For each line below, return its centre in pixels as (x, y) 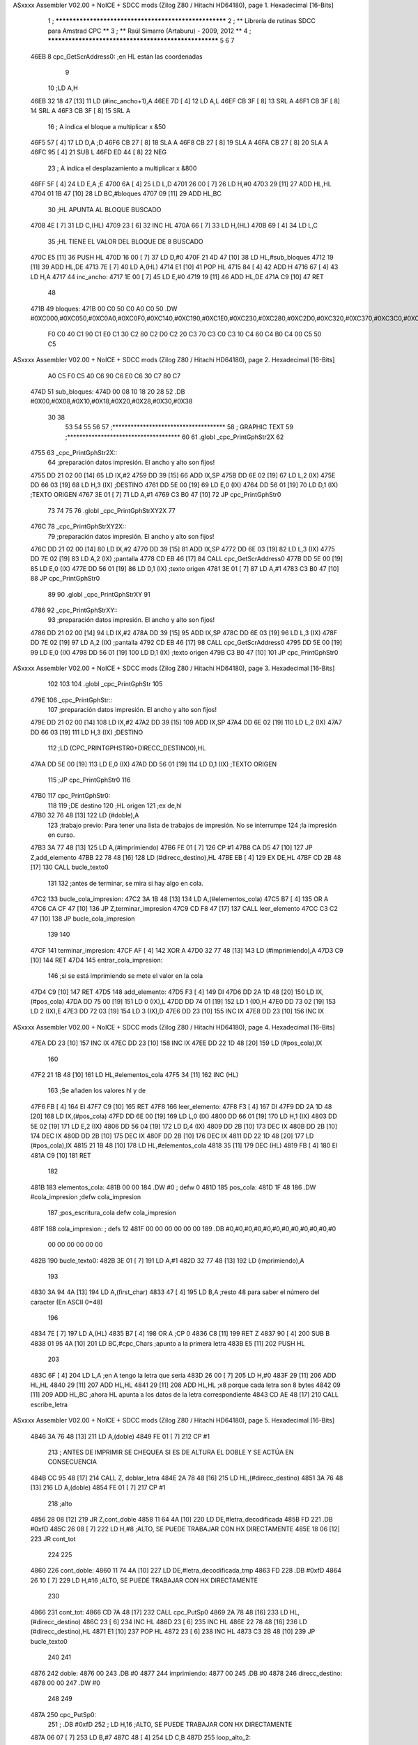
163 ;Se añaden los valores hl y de (97, 1091)
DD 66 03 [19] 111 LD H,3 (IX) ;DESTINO (87, 732)
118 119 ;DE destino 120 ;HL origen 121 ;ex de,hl (115, 805)
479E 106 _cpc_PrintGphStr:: (71, 700)
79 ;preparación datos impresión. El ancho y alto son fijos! (131, 536)
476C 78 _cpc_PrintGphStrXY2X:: (78, 526)
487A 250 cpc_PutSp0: (63, 1714)
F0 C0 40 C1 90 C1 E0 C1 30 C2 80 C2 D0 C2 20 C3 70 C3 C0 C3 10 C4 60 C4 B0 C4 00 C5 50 (185, 334)
